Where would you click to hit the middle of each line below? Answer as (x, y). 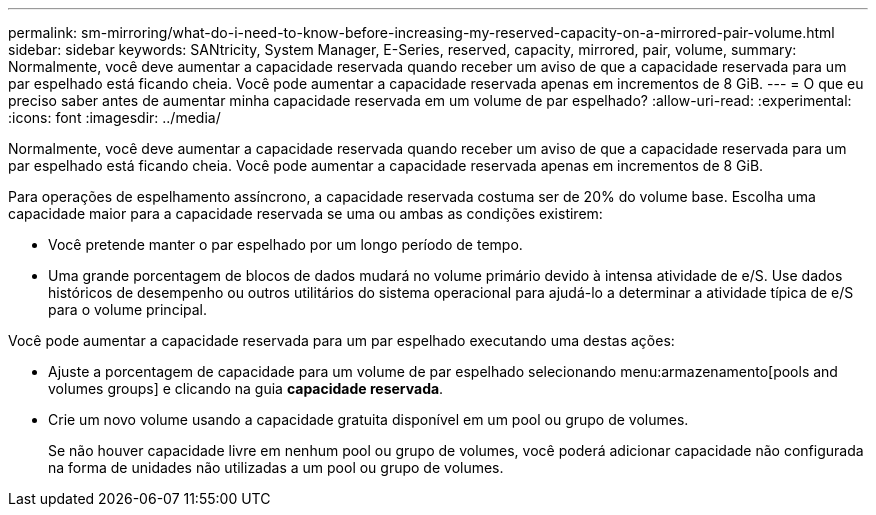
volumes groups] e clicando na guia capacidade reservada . (246, 388)
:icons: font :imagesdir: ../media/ (114, 117)
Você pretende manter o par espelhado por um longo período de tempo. (285, 244)
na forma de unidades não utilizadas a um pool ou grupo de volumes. (276, 467)
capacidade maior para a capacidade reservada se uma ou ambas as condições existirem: (305, 213)
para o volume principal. (128, 309)
